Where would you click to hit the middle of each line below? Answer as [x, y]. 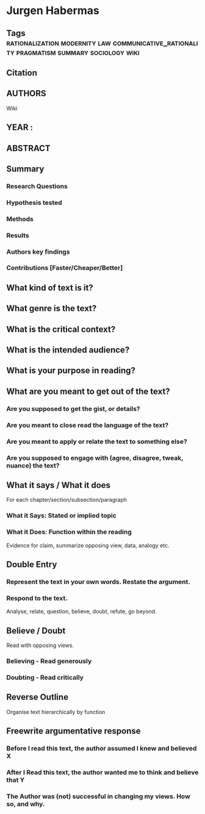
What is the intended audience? [68, 350]
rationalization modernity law [59, 42]
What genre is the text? [52, 309]
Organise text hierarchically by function [56, 712]
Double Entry [32, 564]
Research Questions [37, 186]
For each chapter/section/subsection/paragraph [67, 500]
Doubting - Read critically [45, 677]
